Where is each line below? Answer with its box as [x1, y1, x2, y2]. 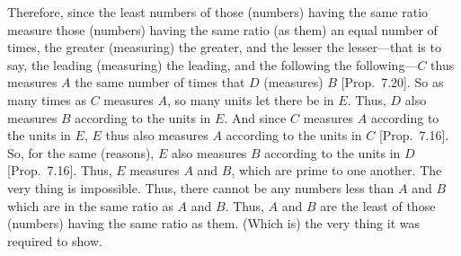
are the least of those [320, 196, 436, 215]
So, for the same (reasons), [7, 143, 155, 162]
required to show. [7, 231, 102, 250]
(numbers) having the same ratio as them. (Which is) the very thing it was [7, 214, 420, 233]
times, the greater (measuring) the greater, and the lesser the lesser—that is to [7, 38, 441, 57]
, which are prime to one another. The [231, 161, 442, 180]
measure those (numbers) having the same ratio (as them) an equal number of [7, 20, 438, 39]
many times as [7, 90, 87, 109]
